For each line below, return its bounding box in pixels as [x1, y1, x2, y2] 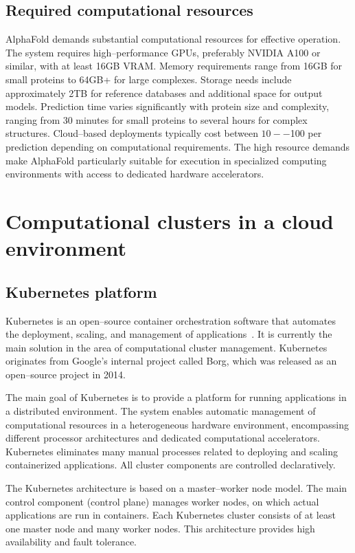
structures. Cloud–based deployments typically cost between [5, 126, 258, 140]
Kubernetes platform [5, 281, 157, 302]
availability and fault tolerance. [5, 534, 137, 549]
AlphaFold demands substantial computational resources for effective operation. [5, 32, 341, 46]
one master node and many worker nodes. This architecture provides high [5, 521, 315, 535]
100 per [290, 126, 322, 140]
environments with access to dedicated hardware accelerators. [5, 166, 264, 181]
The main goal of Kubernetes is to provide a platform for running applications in [5, 390, 347, 404]
